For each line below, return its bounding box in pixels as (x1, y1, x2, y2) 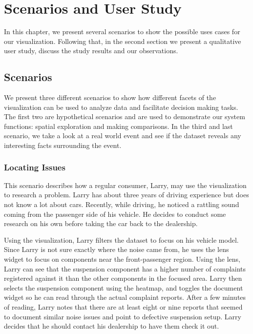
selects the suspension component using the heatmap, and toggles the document (4, 282, 243, 292)
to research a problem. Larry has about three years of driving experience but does (4, 189, 249, 200)
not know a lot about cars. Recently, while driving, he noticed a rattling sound (4, 199, 239, 209)
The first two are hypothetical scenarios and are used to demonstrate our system (4, 111, 245, 122)
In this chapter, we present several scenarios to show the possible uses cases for (4, 26, 240, 37)
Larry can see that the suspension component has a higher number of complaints (4, 263, 246, 273)
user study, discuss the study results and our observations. (4, 45, 178, 56)
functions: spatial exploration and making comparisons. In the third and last (4, 121, 233, 131)
